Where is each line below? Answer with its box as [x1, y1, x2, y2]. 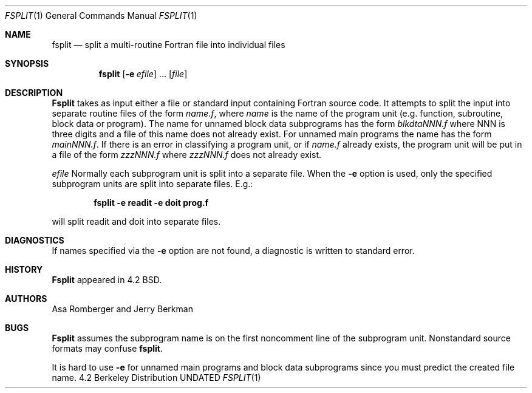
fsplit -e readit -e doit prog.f [94, 197, 209, 208]
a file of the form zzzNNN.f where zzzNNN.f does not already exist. [52, 149, 322, 160]
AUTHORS [5, 293, 47, 304]
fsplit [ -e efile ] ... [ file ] [98, 69, 188, 79]
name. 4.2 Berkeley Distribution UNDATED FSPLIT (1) [52, 372, 261, 383]
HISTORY [5, 264, 43, 275]
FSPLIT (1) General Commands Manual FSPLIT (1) [5, 10, 197, 21]
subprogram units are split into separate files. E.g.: [52, 179, 253, 189]
